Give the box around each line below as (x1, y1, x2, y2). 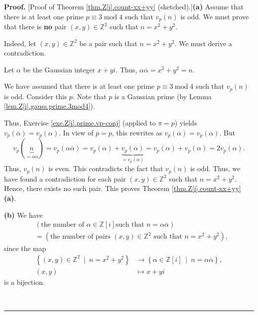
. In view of (59, 127, 94, 137)
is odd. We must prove (180, 11, 249, 21)
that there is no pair (4, 21, 67, 32)
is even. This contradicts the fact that (48, 163, 163, 174)
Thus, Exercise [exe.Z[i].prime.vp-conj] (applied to (4, 118, 156, 128)
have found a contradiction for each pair (4, 173, 126, 184)
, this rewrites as (112, 127, 162, 137)
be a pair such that (79, 38, 137, 48)
